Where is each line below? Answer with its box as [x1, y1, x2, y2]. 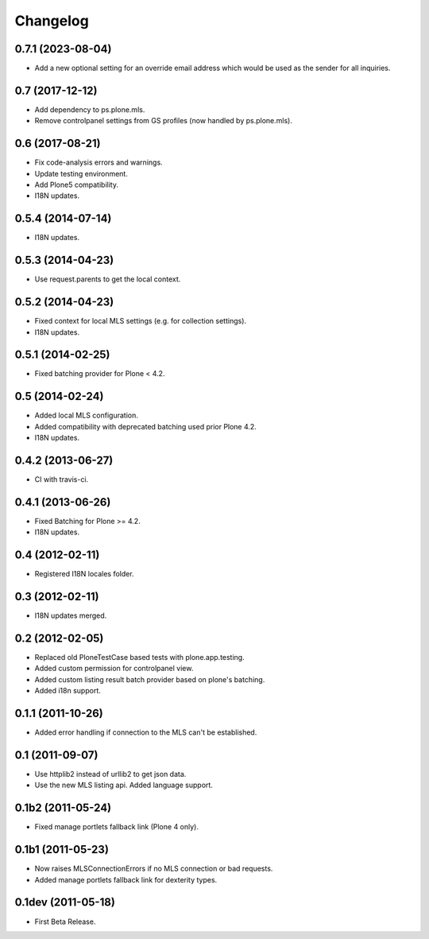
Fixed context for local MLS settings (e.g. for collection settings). [34, 316, 246, 326]
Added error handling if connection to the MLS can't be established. [34, 728, 257, 737]
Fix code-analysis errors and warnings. [34, 157, 163, 167]
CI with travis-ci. [34, 475, 89, 484]
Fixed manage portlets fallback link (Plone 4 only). [34, 822, 199, 832]
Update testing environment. [34, 169, 129, 178]
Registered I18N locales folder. [34, 569, 134, 579]
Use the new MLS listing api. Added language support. [34, 780, 214, 790]
